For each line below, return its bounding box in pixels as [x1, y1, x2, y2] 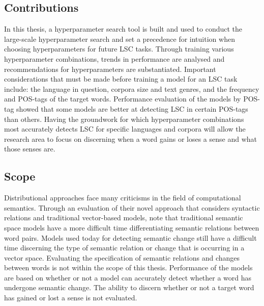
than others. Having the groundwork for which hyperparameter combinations [4, 113, 244, 124]
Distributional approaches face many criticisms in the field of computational [4, 192, 241, 203]
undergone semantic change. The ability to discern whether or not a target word [4, 282, 254, 293]
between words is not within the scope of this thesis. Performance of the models [4, 262, 253, 273]
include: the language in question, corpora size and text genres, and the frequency [4, 83, 259, 94]
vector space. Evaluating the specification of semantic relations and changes [4, 252, 240, 263]
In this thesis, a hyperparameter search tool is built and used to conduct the [4, 23, 243, 34]
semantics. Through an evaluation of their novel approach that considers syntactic [4, 202, 260, 213]
